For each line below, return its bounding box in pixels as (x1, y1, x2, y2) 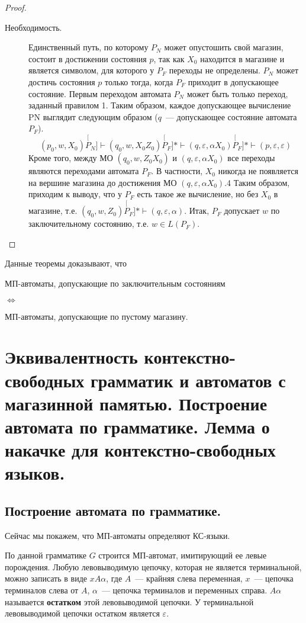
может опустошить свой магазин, (164, 41, 284, 53)
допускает (224, 204, 260, 217)
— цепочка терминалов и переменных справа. (101, 584, 268, 596)
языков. (5, 461, 65, 485)
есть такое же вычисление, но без (137, 188, 259, 200)
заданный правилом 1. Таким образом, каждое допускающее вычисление (28, 99, 291, 111)
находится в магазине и (200, 52, 285, 65)
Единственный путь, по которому (28, 41, 149, 53)
